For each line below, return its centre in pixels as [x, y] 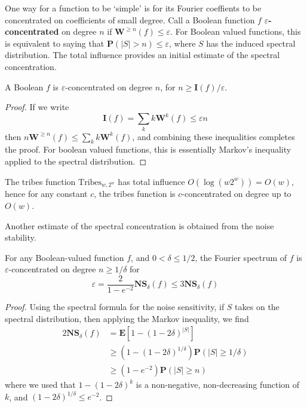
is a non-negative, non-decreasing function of [218, 385]
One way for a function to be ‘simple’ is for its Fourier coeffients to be [133, 8]
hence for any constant [46, 194]
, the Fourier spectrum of [241, 257]
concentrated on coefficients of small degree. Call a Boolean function [130, 19]
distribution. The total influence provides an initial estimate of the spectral [142, 55]
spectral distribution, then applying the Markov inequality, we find [127, 318]
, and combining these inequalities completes [214, 136]
